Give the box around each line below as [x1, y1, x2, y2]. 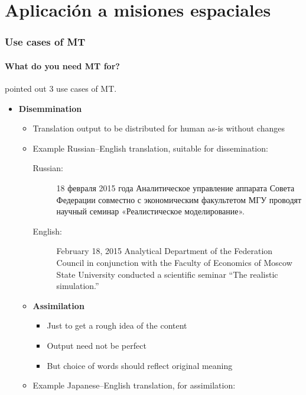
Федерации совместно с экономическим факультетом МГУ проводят [56, 193, 302, 205]
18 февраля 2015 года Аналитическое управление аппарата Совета [56, 181, 295, 194]
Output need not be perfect [47, 339, 147, 351]
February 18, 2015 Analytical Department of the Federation [56, 245, 273, 257]
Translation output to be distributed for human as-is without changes [32, 122, 285, 134]
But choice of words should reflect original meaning [47, 359, 233, 371]
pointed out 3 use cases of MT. [5, 82, 117, 95]
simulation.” [56, 280, 99, 292]
